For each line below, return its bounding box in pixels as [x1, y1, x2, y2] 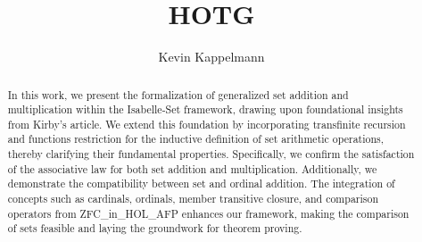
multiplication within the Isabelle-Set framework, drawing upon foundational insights [7, 102, 403, 117]
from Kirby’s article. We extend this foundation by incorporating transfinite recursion [7, 116, 406, 131]
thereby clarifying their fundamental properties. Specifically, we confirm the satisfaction [7, 146, 415, 162]
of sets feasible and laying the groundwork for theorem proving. [7, 221, 302, 236]
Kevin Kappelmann [158, 47, 265, 66]
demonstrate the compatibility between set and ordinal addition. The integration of [7, 176, 395, 191]
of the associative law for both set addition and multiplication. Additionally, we [7, 161, 377, 176]
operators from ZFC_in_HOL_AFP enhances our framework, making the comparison [7, 205, 410, 221]
